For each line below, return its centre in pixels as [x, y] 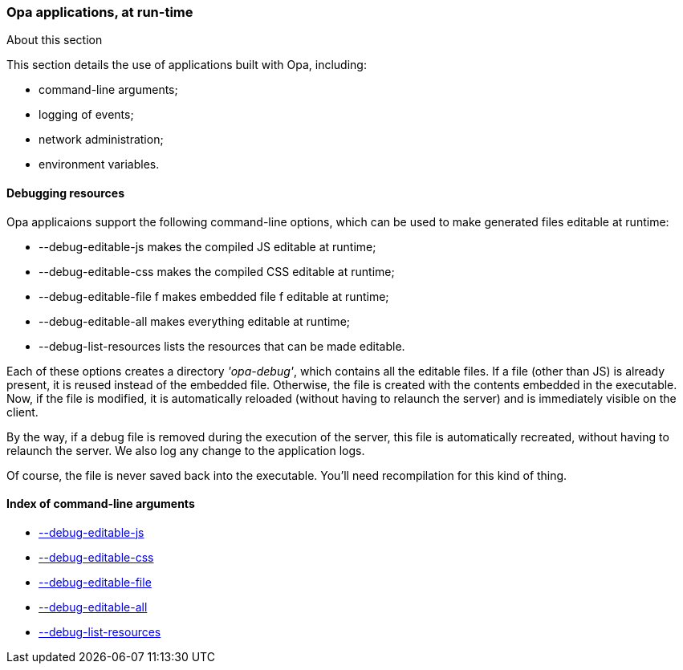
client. [22, 412]
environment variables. [99, 164]
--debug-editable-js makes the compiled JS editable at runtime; [207, 246]
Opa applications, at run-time [100, 12]
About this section [55, 40]
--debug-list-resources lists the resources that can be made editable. [222, 346]
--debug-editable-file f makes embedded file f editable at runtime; [214, 296]
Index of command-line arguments [101, 504]
